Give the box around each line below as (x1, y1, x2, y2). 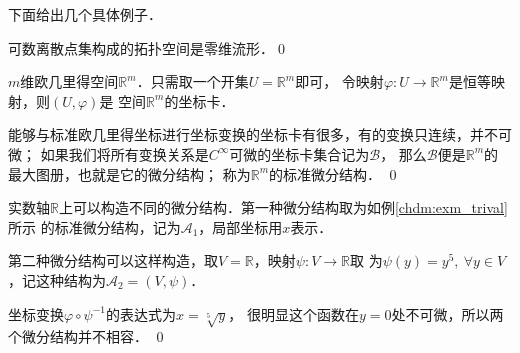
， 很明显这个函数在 (228, 303, 359, 324)
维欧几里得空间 (20, 71, 119, 92)
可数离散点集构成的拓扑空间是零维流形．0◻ (8, 37, 289, 58)
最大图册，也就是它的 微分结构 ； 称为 (8, 163, 251, 184)
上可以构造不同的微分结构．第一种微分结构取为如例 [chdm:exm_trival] (58, 197, 508, 218)
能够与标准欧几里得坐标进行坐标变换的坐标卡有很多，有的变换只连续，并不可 (8, 124, 512, 145)
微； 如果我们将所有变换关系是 (8, 143, 209, 164)
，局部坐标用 (198, 216, 283, 237)
